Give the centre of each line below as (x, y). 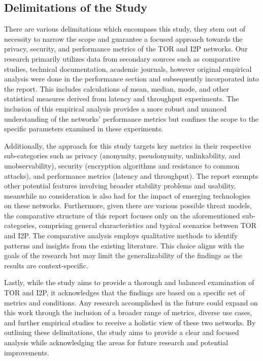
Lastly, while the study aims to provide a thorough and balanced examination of (129, 282)
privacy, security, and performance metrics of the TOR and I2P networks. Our (126, 49)
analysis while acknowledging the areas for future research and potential (116, 342)
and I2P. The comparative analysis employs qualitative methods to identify (121, 235)
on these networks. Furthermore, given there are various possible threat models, (128, 205)
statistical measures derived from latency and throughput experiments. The (122, 99)
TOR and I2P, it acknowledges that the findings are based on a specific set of (125, 293)
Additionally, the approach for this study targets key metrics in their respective (128, 145)
